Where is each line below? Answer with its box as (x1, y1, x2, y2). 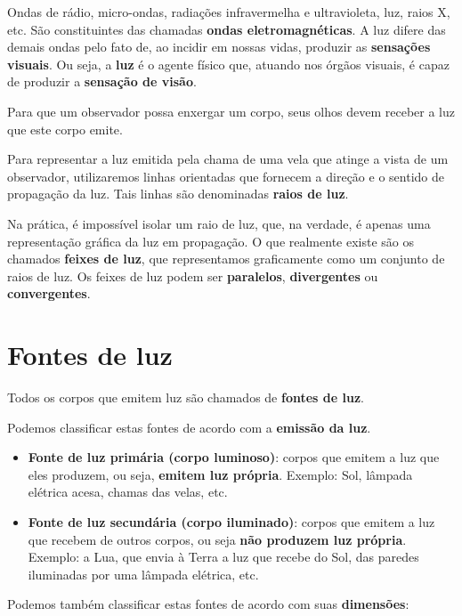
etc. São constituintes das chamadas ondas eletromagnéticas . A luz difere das (7, 20, 446, 38)
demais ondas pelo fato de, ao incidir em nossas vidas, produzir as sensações (7, 37, 431, 56)
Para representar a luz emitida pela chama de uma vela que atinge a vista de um (7, 150, 449, 168)
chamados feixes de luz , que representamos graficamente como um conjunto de (7, 249, 445, 268)
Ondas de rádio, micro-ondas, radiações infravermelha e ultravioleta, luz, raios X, (7, 3, 450, 20)
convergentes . (7, 284, 91, 303)
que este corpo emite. (7, 119, 123, 138)
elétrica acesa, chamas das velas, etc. (28, 482, 228, 501)
